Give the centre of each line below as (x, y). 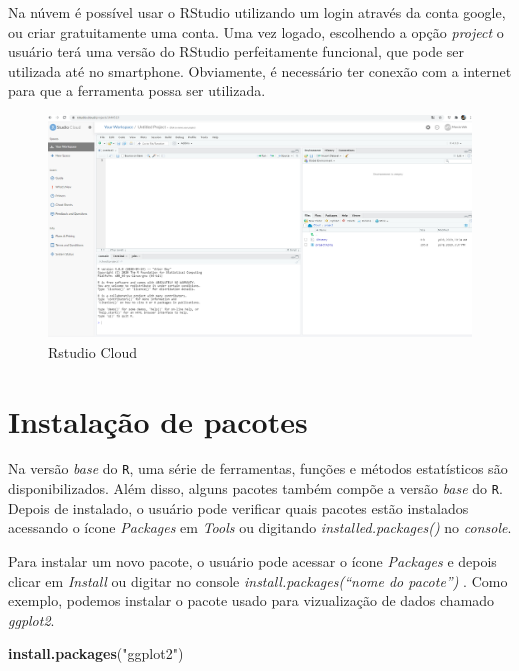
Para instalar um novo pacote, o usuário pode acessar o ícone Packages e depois (252, 560)
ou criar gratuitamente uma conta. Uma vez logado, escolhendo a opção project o (256, 31)
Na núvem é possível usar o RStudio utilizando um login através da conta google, (257, 12)
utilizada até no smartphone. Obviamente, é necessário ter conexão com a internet (260, 70)
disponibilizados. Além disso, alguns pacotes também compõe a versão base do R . (255, 488)
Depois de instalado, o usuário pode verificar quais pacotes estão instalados (238, 507)
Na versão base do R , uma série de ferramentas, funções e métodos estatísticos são (258, 468)
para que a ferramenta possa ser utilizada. (137, 90)
